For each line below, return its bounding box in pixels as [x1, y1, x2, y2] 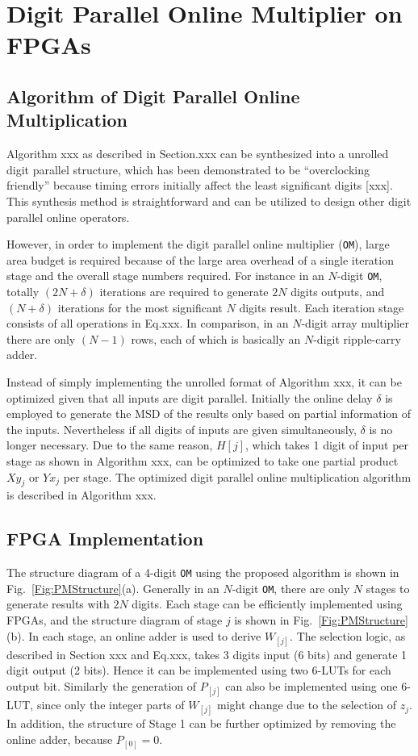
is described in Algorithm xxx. [6, 487, 157, 503]
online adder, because [6, 731, 113, 747]
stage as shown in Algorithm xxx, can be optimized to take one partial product [6, 452, 399, 469]
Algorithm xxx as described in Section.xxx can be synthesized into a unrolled [6, 145, 389, 162]
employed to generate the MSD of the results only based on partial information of [6, 405, 412, 422]
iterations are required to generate [99, 283, 269, 300]
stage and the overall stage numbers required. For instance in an [6, 267, 324, 284]
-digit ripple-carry [313, 330, 401, 347]
